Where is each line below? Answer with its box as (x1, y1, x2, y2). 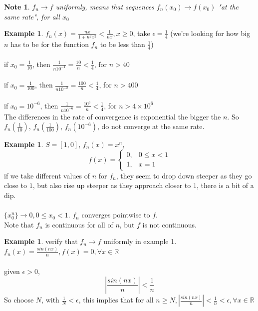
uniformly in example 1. (103, 236, 177, 246)
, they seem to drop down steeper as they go (116, 170, 252, 180)
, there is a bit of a (196, 180, 254, 190)
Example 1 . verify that (4, 236, 78, 246)
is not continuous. (142, 219, 197, 229)
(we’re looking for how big (170, 28, 251, 38)
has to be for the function (10, 39, 89, 49)
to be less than (100, 39, 145, 49)
